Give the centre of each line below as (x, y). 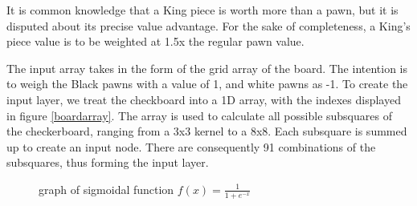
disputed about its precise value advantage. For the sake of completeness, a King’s (208, 25)
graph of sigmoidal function (106, 189)
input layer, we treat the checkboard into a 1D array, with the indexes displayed (204, 99)
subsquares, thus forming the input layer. (108, 162)
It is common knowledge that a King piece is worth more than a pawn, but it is (202, 10)
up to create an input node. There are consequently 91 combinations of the (191, 146)
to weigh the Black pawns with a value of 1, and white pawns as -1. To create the (207, 84)
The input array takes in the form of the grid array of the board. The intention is (207, 68)
